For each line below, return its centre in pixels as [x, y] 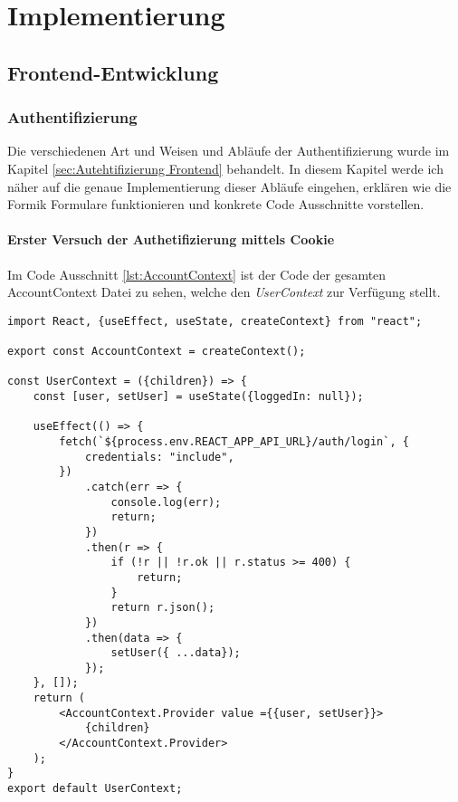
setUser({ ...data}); [176, 653]
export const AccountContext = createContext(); [157, 352]
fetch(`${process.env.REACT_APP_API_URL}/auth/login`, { [234, 441]
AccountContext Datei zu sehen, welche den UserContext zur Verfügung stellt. [224, 292]
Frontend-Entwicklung [113, 72]
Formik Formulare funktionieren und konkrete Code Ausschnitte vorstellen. [216, 204]
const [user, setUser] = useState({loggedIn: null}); [198, 397]
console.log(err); [166, 502]
